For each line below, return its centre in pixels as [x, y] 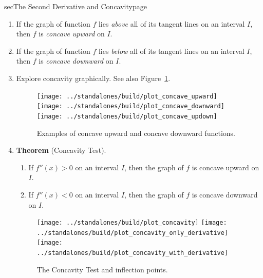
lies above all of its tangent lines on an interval [172, 23]
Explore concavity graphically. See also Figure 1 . [93, 78]
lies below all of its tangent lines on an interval [171, 51]
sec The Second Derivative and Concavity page [76, 6]
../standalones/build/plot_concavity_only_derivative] [133, 233]
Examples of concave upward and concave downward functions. [136, 133]
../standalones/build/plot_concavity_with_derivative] [133, 253]
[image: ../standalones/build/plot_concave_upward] [127, 96]
